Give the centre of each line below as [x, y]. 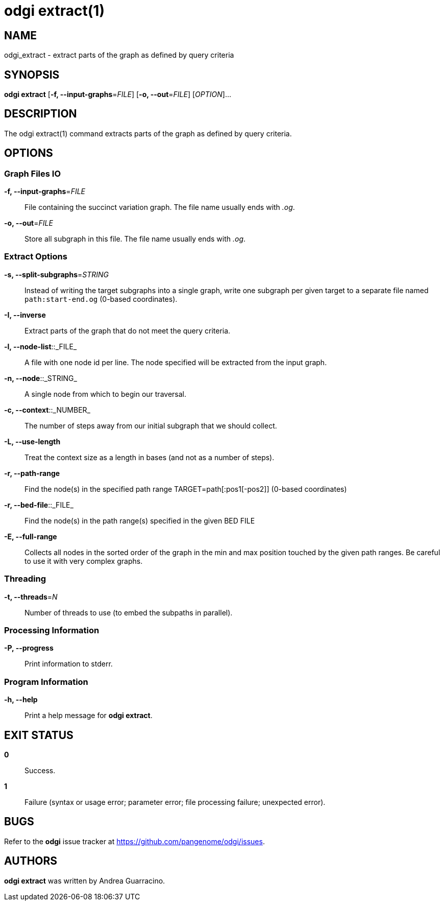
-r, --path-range [32, 473]
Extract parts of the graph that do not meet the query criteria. [128, 330]
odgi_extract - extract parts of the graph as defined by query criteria [119, 55]
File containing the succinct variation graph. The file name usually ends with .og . [160, 207]
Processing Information [52, 630]
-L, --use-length [32, 441]
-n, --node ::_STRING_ [41, 378]
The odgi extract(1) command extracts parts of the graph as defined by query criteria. [148, 133]
